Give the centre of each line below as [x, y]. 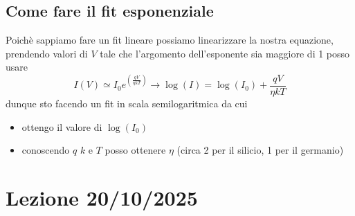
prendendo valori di [47, 53]
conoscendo [46, 150]
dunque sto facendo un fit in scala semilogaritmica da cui [127, 103]
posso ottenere [135, 150]
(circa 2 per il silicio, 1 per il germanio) [260, 150]
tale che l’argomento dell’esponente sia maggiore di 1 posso [225, 53]
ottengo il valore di [62, 126]
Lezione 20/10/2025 [102, 198]
